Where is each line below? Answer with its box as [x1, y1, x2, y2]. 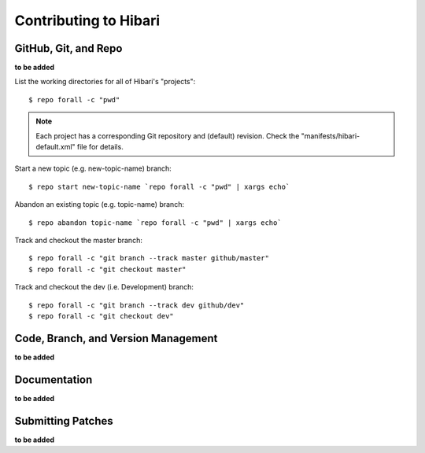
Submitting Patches [14, 414, 113, 428]
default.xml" [35, 142, 76, 152]
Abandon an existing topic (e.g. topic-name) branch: [14, 200, 185, 209]
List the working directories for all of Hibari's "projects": [14, 77, 196, 87]
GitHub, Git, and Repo [14, 42, 123, 55]
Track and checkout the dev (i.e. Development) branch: [14, 282, 194, 292]
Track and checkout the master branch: [14, 235, 143, 245]
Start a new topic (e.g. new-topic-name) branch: [14, 164, 172, 173]
